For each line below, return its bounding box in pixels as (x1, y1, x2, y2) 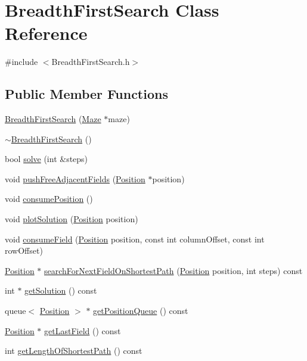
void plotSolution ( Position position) (5, 213, 138, 225)
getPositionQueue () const (93, 304, 188, 317)
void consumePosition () (5, 192, 93, 205)
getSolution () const (24, 284, 97, 297)
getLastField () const (44, 324, 121, 337)
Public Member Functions (5, 85, 168, 103)
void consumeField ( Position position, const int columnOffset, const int (5, 232, 265, 245)
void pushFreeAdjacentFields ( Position (5, 172, 145, 185)
